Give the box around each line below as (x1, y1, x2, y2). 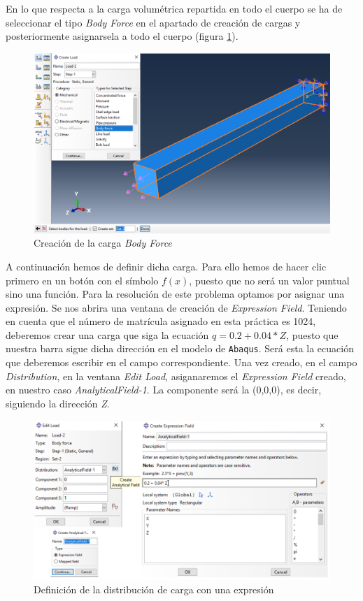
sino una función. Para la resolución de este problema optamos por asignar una (6, 287, 345, 301)
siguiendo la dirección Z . (6, 396, 110, 410)
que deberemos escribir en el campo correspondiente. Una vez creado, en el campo (6, 355, 357, 370)
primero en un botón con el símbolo (6, 273, 159, 287)
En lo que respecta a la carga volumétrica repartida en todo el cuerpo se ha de (6, 1, 343, 15)
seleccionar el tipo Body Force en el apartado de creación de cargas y (6, 15, 301, 29)
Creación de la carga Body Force (34, 236, 172, 250)
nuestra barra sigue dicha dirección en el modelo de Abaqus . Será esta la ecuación (6, 341, 354, 356)
